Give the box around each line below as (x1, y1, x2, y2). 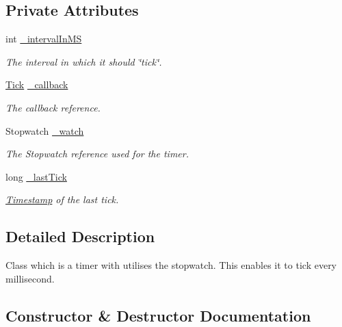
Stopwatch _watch (5, 123, 84, 138)
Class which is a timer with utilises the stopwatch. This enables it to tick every (5, 258, 337, 272)
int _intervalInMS (5, 31, 82, 46)
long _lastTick (5, 169, 67, 183)
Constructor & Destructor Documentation (5, 304, 311, 326)
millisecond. (5, 271, 55, 285)
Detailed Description (5, 226, 155, 247)
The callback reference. (5, 100, 101, 114)
